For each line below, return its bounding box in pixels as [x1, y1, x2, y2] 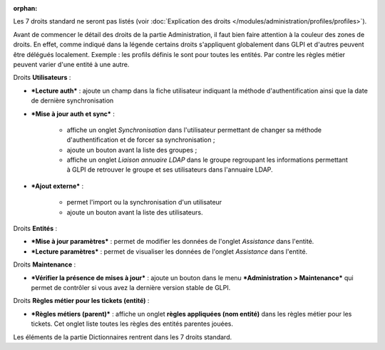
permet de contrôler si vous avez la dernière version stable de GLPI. [31, 283, 231, 292]
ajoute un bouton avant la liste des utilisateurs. [66, 207, 203, 217]
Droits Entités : [13, 225, 57, 233]
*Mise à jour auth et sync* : [31, 109, 115, 118]
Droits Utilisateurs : [13, 73, 71, 82]
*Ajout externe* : [31, 182, 84, 190]
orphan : [13, 4, 38, 12]
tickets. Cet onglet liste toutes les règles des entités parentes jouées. [31, 319, 234, 328]
